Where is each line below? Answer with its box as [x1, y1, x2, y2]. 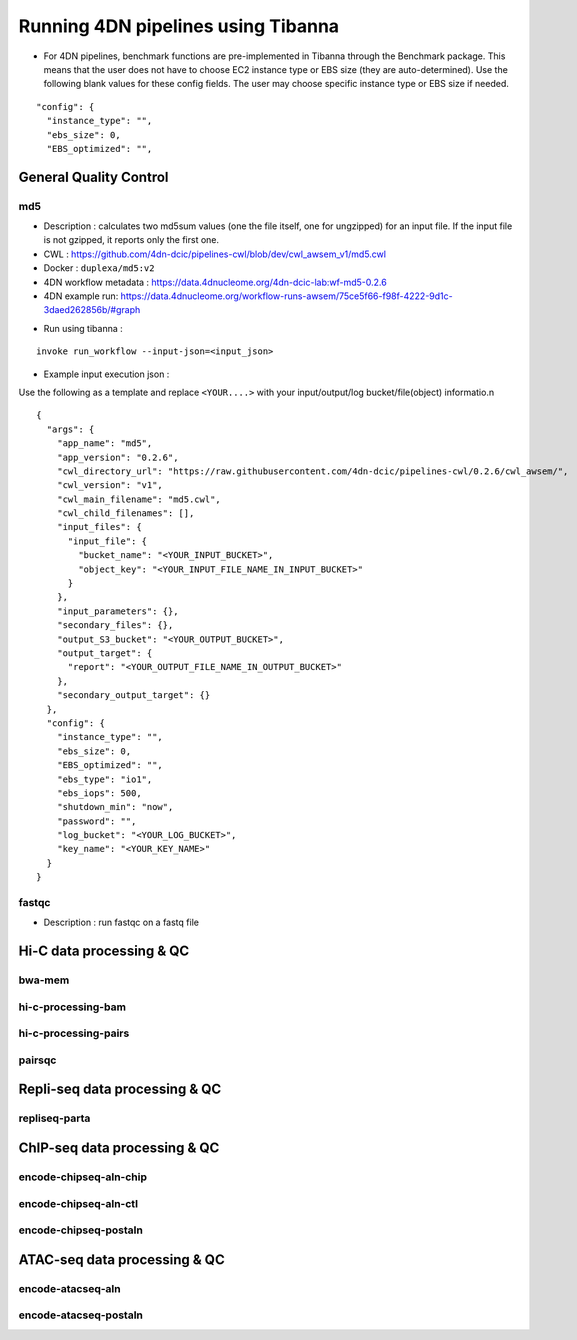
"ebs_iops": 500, [56, 787, 142, 799]
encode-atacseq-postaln [18, 1308, 144, 1322]
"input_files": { [56, 521, 142, 533]
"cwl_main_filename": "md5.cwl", [56, 493, 222, 505]
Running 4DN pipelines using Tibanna [18, 15, 340, 37]
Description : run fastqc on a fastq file [43, 916, 200, 929]
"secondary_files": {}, [56, 620, 174, 631]
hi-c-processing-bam [18, 1000, 127, 1014]
